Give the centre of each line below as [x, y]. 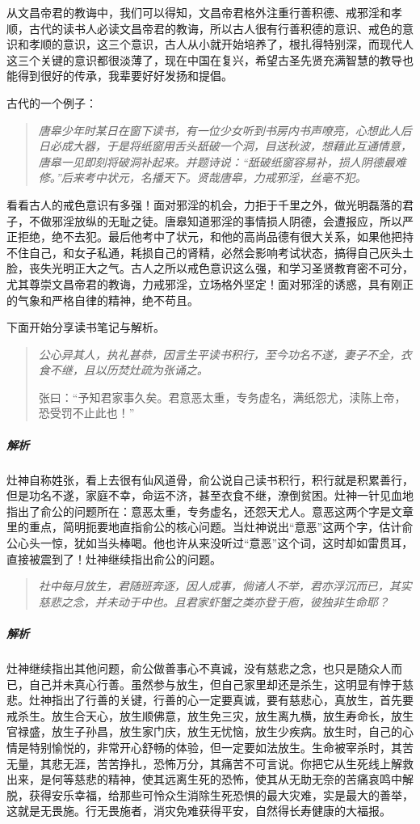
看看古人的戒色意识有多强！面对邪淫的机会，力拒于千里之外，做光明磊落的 [204, 204]
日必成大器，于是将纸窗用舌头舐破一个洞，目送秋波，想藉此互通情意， [225, 146]
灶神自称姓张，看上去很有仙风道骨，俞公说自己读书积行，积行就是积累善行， [210, 479]
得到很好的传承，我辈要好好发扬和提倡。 [125, 76]
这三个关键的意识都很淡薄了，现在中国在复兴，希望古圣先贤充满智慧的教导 [204, 59]
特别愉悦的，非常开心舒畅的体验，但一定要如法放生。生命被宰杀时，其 [215, 747]
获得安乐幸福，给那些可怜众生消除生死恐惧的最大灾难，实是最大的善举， [221, 794]
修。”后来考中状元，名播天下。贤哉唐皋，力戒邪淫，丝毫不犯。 [202, 177]
